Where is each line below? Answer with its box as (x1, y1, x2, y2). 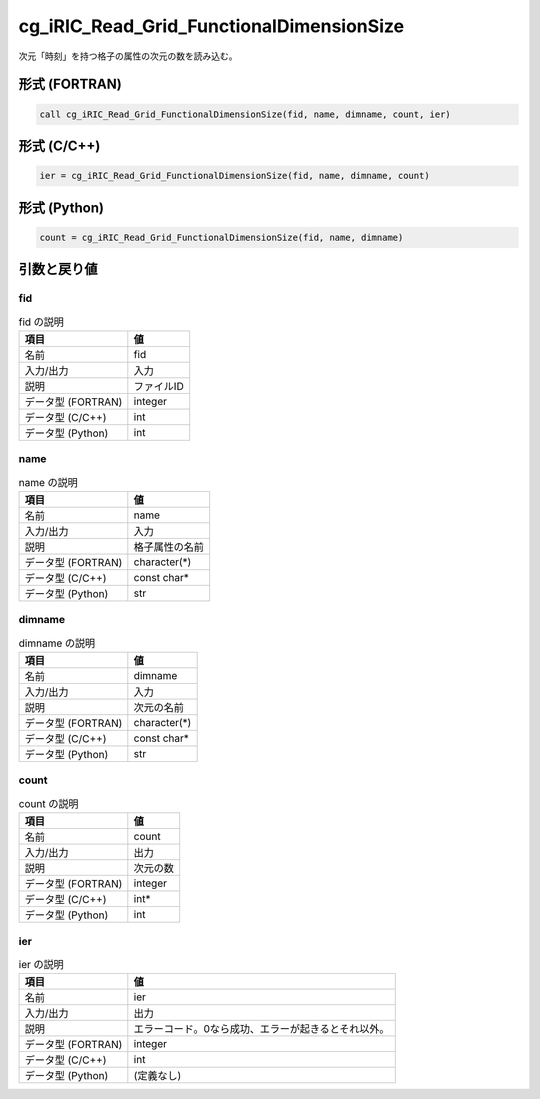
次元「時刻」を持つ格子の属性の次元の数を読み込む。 (18, 50, 238, 62)
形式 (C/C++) (18, 137, 101, 154)
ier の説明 (18, 958, 64, 972)
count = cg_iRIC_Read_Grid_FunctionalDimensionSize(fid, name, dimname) (39, 231, 404, 243)
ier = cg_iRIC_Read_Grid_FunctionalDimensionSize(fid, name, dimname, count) (39, 170, 430, 182)
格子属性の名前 (133, 540, 205, 554)
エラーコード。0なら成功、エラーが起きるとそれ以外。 (133, 1022, 390, 1036)
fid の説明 (18, 315, 65, 329)
